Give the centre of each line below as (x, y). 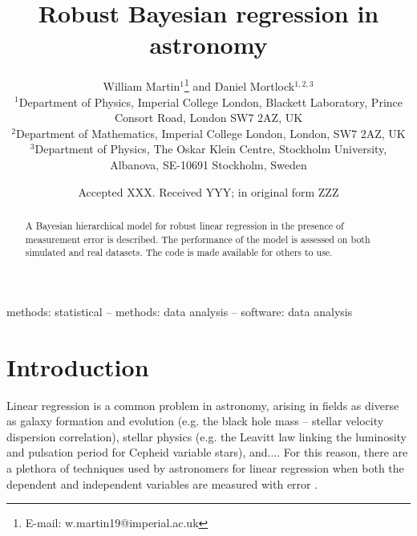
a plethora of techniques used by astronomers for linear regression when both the (205, 467)
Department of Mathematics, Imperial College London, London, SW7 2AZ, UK (211, 133)
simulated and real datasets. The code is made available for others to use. (179, 252)
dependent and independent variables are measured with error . (162, 483)
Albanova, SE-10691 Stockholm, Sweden (208, 164)
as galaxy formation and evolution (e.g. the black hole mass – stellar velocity (195, 421)
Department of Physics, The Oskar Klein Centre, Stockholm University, (211, 149)
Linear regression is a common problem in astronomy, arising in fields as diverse (203, 405)
